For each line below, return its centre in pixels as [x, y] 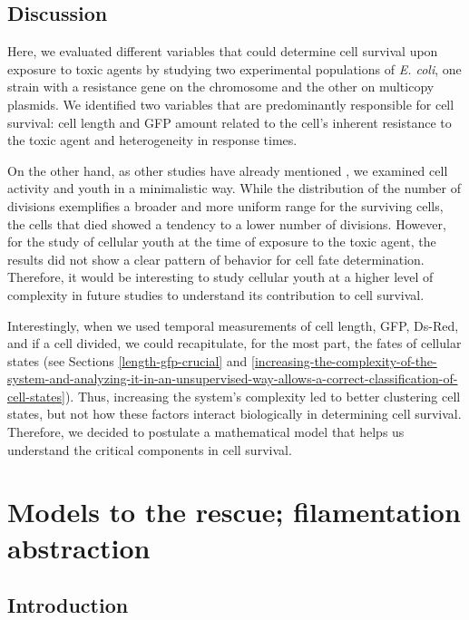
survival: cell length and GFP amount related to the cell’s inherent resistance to [230, 122]
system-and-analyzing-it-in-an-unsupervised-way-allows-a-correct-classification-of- [233, 378]
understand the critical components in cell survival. [150, 449]
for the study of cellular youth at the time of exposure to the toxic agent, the [222, 242]
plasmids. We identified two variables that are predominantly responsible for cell [231, 104]
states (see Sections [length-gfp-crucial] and [127, 360]
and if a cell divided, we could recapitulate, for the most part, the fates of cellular [234, 343]
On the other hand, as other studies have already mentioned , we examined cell [228, 170]
